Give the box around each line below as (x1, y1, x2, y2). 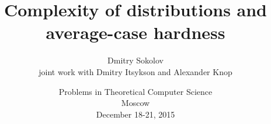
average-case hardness (46, 20, 225, 44)
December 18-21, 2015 (96, 108, 175, 120)
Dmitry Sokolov (107, 54, 164, 66)
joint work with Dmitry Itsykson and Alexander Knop (39, 65, 232, 77)
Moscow (121, 97, 150, 109)
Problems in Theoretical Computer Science (58, 85, 213, 97)
